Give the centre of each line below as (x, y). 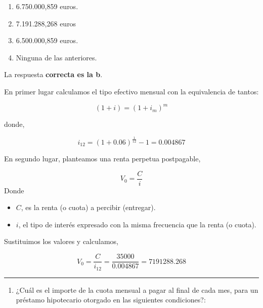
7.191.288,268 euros (46, 23)
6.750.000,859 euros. (47, 6)
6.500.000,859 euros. (47, 40)
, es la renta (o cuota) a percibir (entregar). (88, 207)
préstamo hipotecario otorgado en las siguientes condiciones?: (111, 300)
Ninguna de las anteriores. (56, 57)
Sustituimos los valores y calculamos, (61, 241)
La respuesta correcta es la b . (53, 74)
